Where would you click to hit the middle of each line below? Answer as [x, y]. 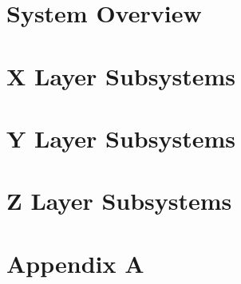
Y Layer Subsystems [121, 138]
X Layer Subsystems [121, 75]
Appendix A [75, 263]
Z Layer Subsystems [119, 201]
